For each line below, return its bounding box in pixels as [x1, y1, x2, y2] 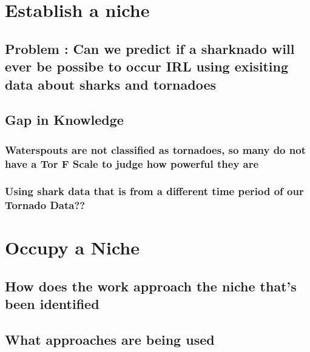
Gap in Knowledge [5, 110, 124, 129]
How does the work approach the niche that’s [5, 277, 297, 296]
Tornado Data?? [5, 198, 86, 213]
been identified [5, 294, 99, 313]
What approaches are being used [5, 330, 215, 349]
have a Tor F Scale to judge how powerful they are [5, 156, 259, 171]
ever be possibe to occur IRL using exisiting [5, 57, 289, 76]
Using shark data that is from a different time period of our [5, 184, 304, 199]
